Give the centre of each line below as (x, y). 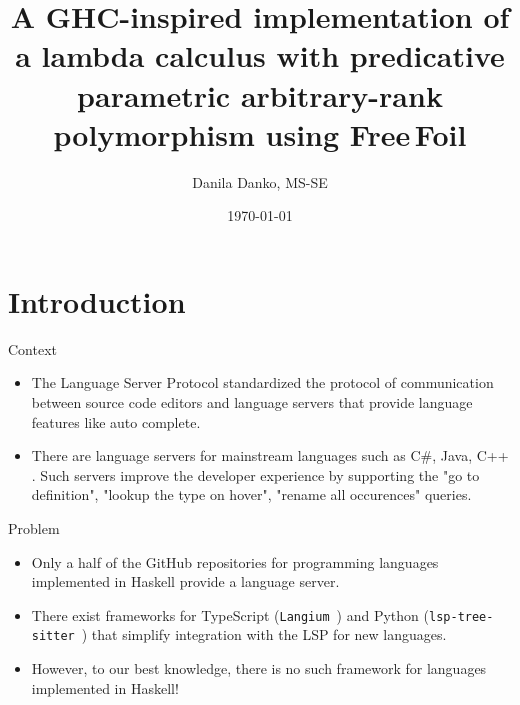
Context (32, 348)
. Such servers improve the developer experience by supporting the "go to (255, 474)
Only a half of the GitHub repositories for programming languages (235, 561)
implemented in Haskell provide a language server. (185, 581)
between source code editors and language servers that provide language (252, 402)
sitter (53, 636)
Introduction (97, 300)
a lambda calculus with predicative (260, 55)
